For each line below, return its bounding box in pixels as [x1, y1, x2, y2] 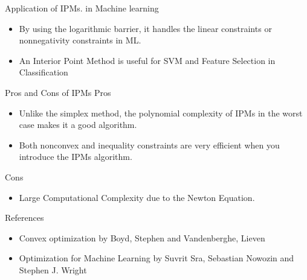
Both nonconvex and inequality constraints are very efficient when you [19, 138, 280, 151]
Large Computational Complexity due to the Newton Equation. [19, 191, 255, 203]
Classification [19, 66, 68, 78]
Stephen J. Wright [19, 263, 87, 276]
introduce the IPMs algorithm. [19, 150, 132, 163]
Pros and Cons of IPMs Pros [5, 86, 111, 98]
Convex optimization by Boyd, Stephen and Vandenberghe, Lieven [19, 231, 265, 244]
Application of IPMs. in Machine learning [5, 2, 159, 14]
